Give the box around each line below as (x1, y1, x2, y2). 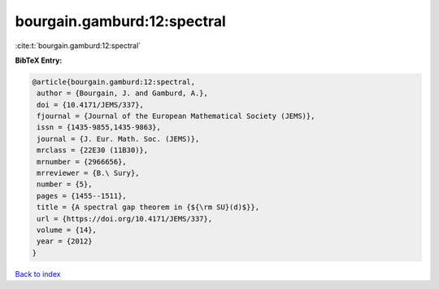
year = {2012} (37, 237, 93, 246)
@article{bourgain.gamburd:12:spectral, (32, 77, 195, 86)
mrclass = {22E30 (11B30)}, (37, 146, 149, 155)
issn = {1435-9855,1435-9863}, (37, 123, 162, 132)
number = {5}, (37, 180, 93, 189)
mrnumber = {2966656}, (37, 157, 128, 166)
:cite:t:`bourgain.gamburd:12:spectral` (15, 41, 141, 50)
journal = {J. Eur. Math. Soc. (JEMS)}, (37, 134, 200, 143)
